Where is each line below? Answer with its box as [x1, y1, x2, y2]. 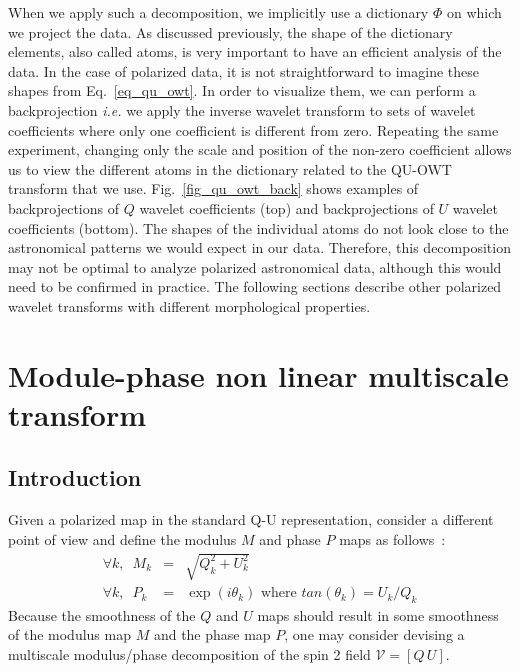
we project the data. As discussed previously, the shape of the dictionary [8, 21, 453, 42]
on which [446, 2, 502, 22]
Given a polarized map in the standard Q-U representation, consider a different [8, 509, 494, 530]
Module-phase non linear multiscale [8, 354, 509, 395]
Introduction [8, 462, 142, 493]
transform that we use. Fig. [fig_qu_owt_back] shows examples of [8, 178, 419, 199]
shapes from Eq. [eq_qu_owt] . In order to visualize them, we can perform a [8, 80, 476, 101]
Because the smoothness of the [8, 604, 196, 625]
